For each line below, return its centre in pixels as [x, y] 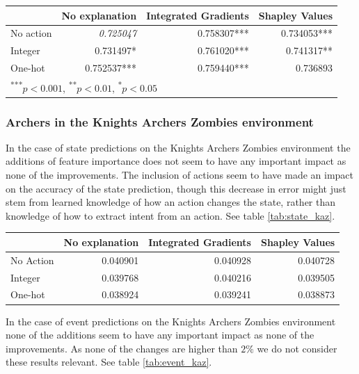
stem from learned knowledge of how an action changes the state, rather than [171, 202]
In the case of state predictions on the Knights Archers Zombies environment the [178, 147]
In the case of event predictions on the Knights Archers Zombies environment [171, 321]
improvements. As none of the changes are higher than [122, 348]
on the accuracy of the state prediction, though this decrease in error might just [176, 188]
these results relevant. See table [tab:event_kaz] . [109, 362]
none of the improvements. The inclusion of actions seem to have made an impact [180, 175]
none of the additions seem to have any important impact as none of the [160, 335]
